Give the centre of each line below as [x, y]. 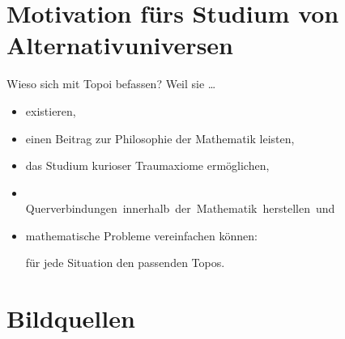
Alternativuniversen [120, 45]
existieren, [51, 110]
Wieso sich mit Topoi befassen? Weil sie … [111, 84]
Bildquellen [71, 318]
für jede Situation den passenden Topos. [125, 263]
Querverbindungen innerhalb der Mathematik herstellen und [180, 208]
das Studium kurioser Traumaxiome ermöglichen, [147, 165]
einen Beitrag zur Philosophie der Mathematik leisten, [160, 138]
